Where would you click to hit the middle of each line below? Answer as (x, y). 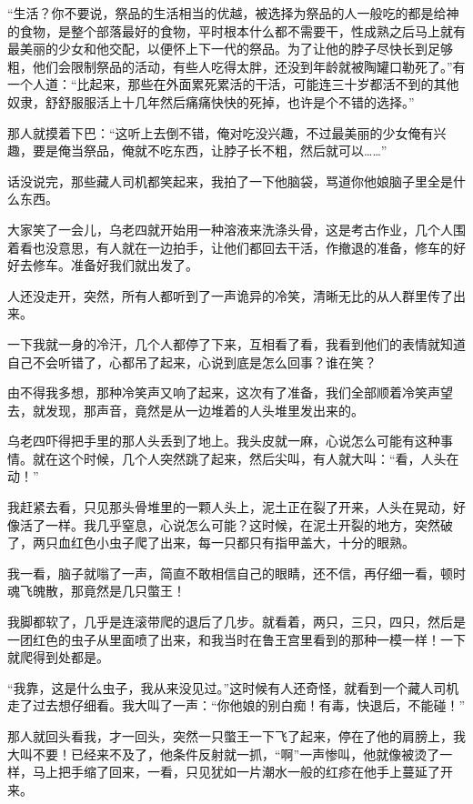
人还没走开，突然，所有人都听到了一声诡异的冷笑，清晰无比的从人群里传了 (230, 295)
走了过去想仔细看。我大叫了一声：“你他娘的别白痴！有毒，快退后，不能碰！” (236, 705)
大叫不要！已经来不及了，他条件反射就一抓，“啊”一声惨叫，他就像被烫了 (224, 754)
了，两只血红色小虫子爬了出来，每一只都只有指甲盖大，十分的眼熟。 (211, 543)
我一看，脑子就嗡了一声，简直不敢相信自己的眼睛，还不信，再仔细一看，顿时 (236, 573)
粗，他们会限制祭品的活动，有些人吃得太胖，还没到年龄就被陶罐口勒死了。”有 (236, 66)
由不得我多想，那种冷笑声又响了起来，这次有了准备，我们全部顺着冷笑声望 (230, 392)
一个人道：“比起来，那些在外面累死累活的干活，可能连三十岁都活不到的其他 (233, 84)
